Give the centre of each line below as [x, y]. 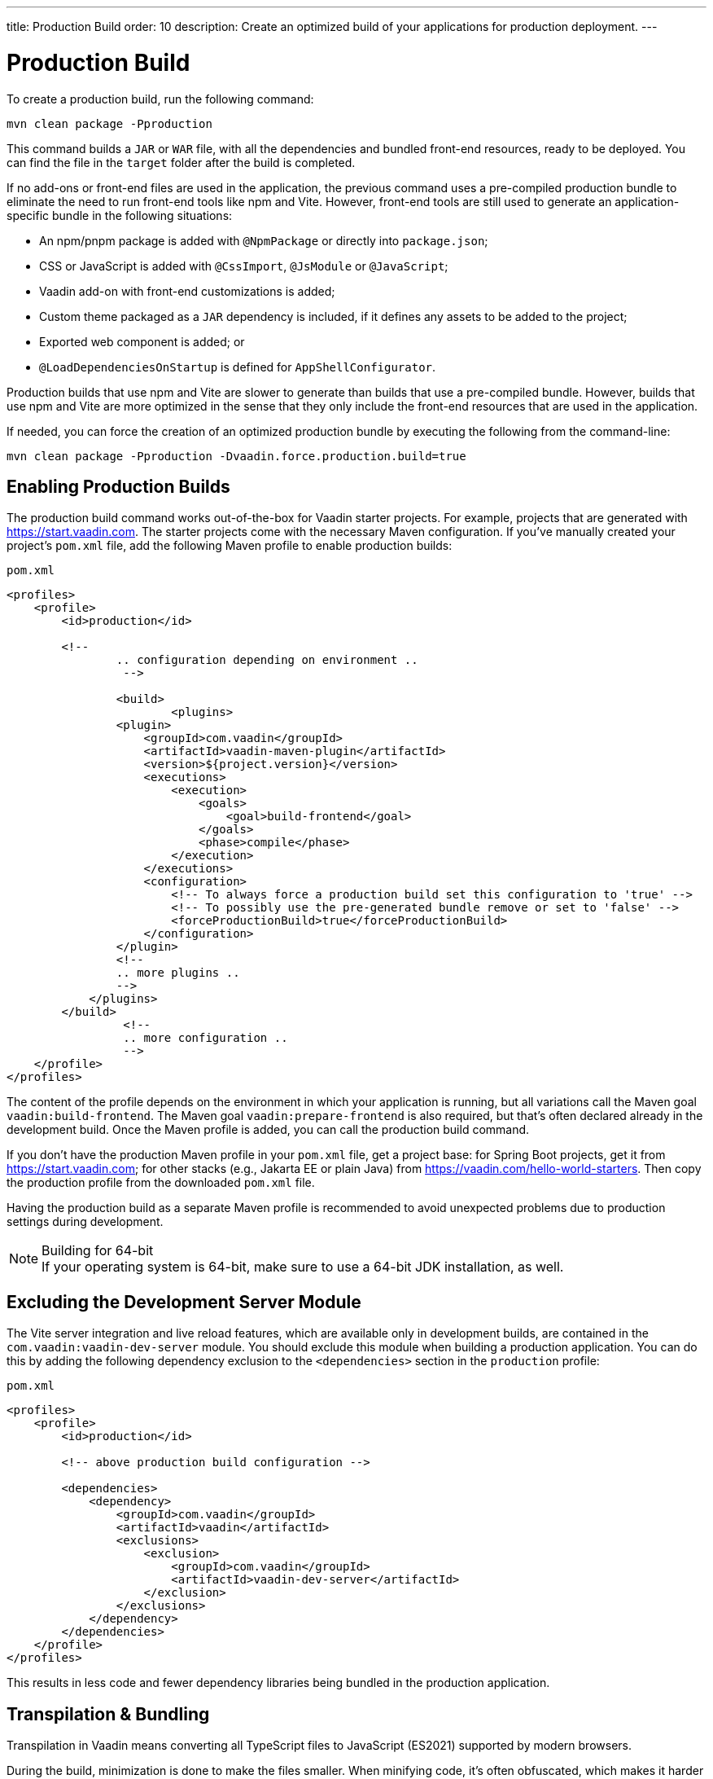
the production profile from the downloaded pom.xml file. [161, 1183]
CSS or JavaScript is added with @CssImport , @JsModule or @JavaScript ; [244, 266]
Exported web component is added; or [142, 341]
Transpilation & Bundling [108, 1714]
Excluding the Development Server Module [184, 1302]
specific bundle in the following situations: [120, 215]
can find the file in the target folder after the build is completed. [181, 162]
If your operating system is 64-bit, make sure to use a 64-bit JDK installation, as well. [303, 1267]
